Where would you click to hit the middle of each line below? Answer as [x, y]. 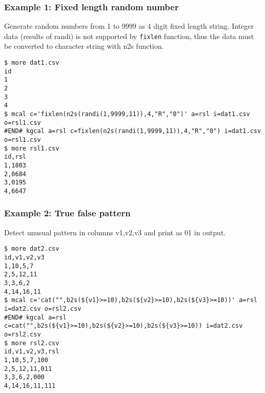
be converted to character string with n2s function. [84, 46]
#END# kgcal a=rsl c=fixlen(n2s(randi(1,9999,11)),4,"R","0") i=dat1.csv [133, 131]
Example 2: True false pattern [67, 213]
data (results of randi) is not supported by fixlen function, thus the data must [129, 36]
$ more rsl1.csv [32, 148]
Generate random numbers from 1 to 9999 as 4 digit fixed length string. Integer [129, 26]
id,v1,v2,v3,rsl [32, 352]
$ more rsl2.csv [32, 343]
